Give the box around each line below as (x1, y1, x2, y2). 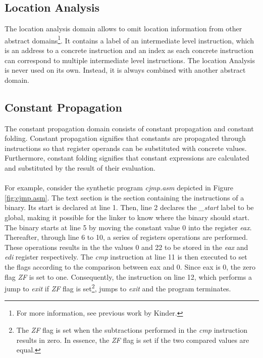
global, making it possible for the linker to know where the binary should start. (5, 212, 250, 222)
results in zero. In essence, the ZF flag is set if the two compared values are (16, 334, 249, 345)
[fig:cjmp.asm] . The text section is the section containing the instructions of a (5, 192, 244, 202)
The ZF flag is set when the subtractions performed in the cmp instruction (16, 324, 247, 335)
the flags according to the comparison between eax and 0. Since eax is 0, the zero (5, 261, 255, 272)
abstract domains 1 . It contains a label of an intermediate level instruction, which (5, 33, 254, 45)
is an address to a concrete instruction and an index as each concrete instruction (5, 45, 253, 56)
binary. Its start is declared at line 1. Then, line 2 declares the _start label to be (5, 202, 254, 213)
